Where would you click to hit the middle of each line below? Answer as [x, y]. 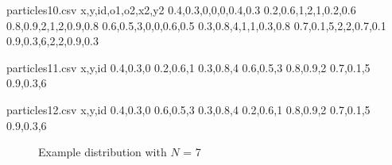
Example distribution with [103, 152]
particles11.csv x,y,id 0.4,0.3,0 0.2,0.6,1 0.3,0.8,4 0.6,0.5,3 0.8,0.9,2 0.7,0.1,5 [188, 67]
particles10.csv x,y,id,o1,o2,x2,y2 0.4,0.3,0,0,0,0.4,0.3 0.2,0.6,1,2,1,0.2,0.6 [181, 10]
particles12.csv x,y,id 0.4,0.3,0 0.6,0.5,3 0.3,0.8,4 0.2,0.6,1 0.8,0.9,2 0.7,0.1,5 [188, 109]
